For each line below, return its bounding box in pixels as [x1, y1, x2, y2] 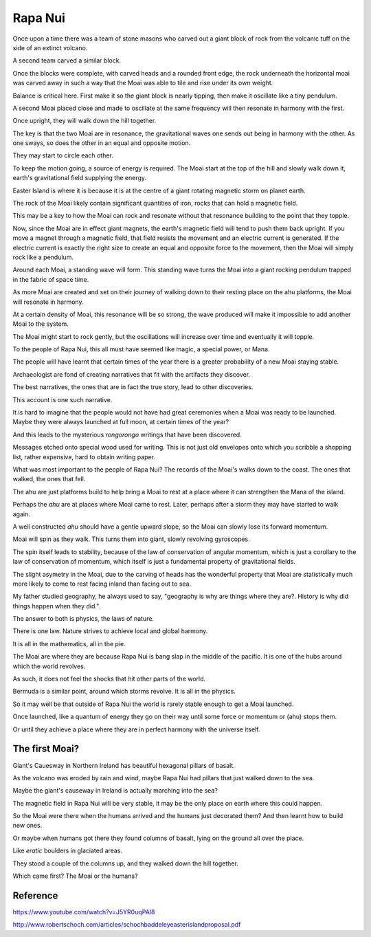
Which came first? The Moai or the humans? [12, 872, 138, 880]
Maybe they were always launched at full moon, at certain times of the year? [12, 418, 229, 426]
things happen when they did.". [12, 602, 101, 610]
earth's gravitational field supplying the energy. [12, 174, 147, 182]
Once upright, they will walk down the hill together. [12, 117, 157, 125]
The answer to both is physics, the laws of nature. [12, 615, 155, 623]
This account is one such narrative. [12, 395, 113, 404]
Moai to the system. [12, 320, 69, 328]
